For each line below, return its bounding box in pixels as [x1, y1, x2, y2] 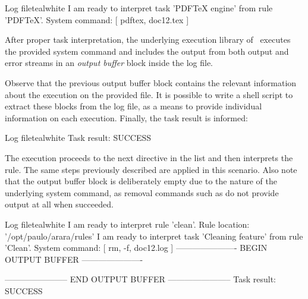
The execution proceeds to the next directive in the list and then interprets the [5, 151, 293, 163]
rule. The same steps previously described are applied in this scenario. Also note [5, 163, 297, 175]
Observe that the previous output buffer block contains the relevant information [5, 76, 297, 89]
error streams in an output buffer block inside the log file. [5, 56, 213, 69]
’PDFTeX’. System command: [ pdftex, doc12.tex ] [5, 13, 189, 26]
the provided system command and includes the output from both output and [5, 45, 289, 57]
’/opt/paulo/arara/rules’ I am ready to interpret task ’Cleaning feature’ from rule [5, 229, 303, 242]
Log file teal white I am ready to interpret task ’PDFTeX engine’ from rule [5, 2, 273, 14]
